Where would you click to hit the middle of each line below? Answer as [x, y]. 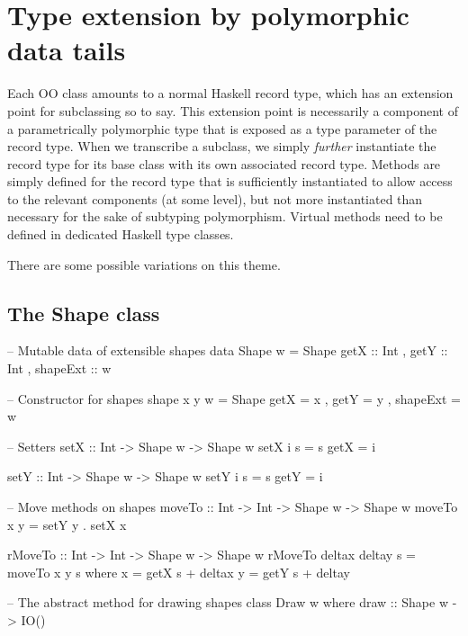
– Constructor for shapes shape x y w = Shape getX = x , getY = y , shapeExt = [234, 398]
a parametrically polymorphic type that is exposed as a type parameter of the [222, 128]
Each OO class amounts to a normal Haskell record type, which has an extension [230, 93]
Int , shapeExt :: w [59, 368]
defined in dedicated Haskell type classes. [121, 234]
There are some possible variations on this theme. [144, 264]
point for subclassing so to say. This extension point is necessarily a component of [233, 110]
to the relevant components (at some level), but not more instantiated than [215, 198]
